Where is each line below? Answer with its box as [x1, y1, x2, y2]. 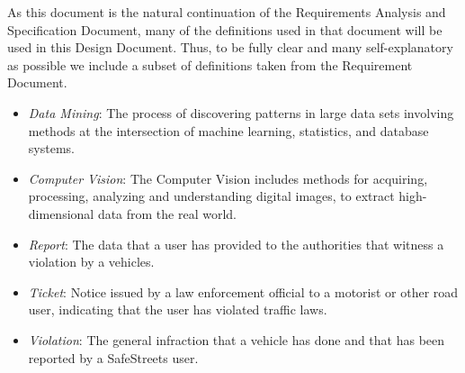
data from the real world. [97, 204, 237, 223]
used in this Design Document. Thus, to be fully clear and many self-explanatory [7, 38, 453, 57]
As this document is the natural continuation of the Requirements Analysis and [7, 3, 446, 21]
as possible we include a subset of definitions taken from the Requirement [7, 55, 413, 74]
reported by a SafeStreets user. [28, 348, 199, 367]
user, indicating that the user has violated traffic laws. [28, 300, 327, 319]
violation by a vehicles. [28, 252, 155, 271]
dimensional [28, 204, 94, 223]
